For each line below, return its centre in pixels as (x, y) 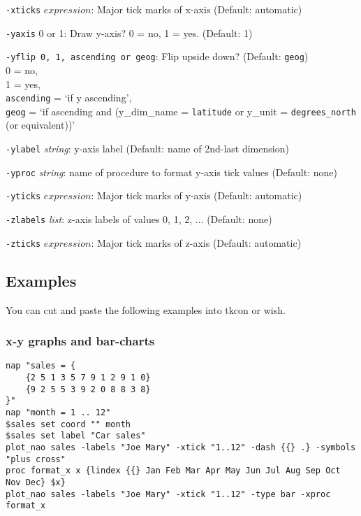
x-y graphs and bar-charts (80, 341)
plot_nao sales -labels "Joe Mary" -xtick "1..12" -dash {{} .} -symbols (181, 447)
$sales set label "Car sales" (76, 436)
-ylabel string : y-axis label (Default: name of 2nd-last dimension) (147, 149)
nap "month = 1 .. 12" (58, 412)
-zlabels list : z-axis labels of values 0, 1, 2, (99, 219)
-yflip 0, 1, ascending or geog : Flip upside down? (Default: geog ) (157, 56)
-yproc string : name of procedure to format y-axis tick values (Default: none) (171, 172)
